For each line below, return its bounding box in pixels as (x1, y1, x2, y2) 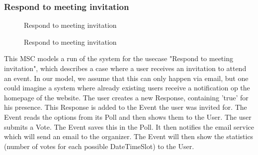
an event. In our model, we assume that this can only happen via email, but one (4, 73, 249, 83)
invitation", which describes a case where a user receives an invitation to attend (4, 63, 247, 73)
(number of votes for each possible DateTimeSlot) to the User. (4, 141, 194, 151)
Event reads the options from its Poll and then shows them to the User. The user (4, 111, 252, 122)
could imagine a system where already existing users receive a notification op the (4, 82, 250, 93)
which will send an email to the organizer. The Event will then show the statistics (4, 131, 254, 142)
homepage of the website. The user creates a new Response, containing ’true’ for (4, 92, 249, 102)
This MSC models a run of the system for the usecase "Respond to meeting (4, 53, 233, 64)
